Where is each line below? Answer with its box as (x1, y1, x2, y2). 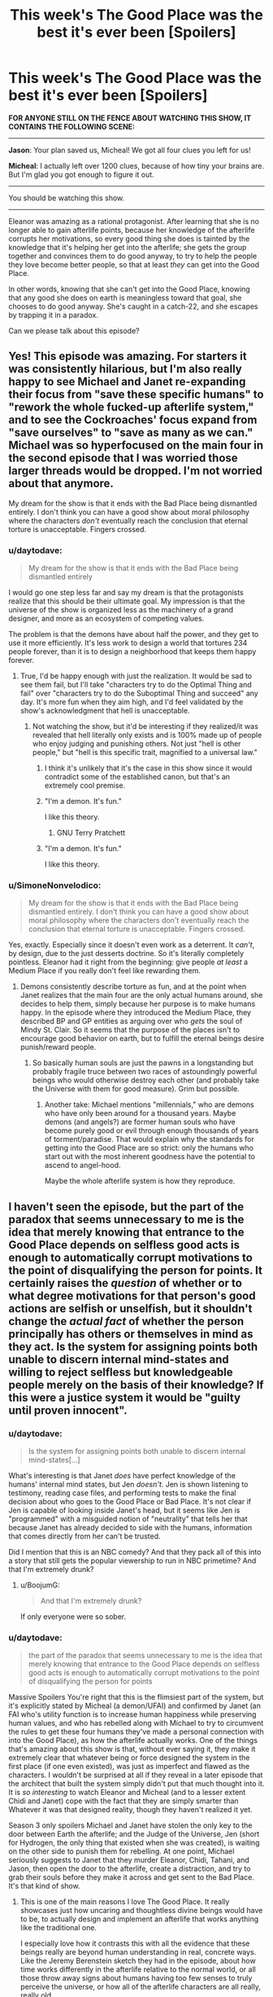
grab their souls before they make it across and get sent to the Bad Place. (8, 1872, 254, 1882)
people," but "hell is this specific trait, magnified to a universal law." (32, 748, 258, 757)
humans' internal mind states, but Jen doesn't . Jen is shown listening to (8, 1480, 249, 1490)
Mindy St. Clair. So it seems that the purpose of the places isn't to (19, 1025, 240, 1035)
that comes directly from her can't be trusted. (8, 1531, 161, 1541)
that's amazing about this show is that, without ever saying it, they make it (8, 1745, 256, 1754)
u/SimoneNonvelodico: (8, 880, 102, 891)
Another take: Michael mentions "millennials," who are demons (44, 1099, 254, 1109)
